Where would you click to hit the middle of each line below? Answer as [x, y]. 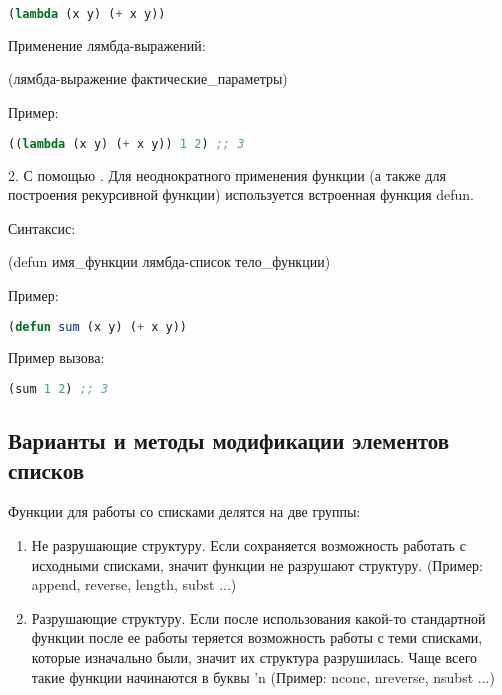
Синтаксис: [42, 227]
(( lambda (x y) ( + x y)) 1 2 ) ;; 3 [126, 143]
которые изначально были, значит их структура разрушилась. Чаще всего [254, 657]
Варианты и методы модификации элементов [229, 440]
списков [46, 469]
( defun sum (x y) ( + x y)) [98, 326]
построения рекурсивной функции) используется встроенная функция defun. [241, 194]
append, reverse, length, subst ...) [134, 584]
